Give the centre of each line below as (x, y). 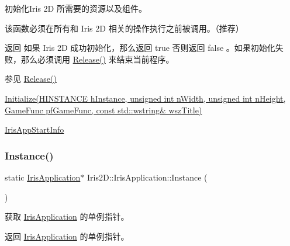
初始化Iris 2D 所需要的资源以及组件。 (76, 8)
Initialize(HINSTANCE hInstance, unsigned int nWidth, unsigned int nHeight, (145, 98)
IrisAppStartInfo (34, 129)
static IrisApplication (43, 177)
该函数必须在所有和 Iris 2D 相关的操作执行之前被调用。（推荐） (124, 28)
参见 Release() (31, 79)
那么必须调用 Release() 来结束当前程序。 (97, 59)
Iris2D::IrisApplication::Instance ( (147, 177)
